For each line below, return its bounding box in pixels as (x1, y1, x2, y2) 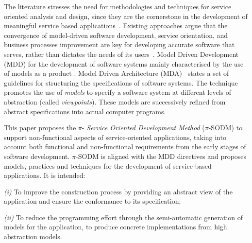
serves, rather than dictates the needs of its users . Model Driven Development (4, 49, 239, 59)
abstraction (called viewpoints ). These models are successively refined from (4, 96, 226, 106)
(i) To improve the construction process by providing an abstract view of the (4, 186, 233, 196)
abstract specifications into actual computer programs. (4, 106, 166, 116)
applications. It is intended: (4, 170, 85, 180)
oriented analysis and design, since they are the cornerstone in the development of (4, 11, 248, 21)
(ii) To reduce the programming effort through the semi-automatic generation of (4, 212, 243, 222)
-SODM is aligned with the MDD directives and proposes (76, 151, 247, 161)
